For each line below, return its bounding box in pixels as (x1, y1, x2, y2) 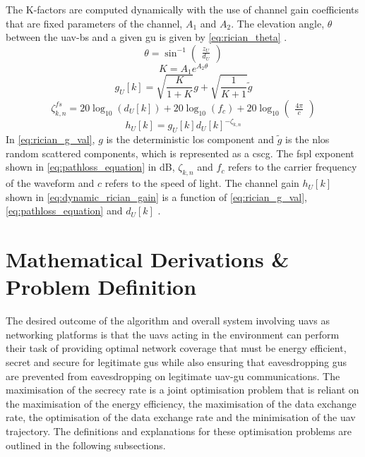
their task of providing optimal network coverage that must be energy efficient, (6, 341, 347, 355)
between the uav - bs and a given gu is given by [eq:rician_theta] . (6, 30, 287, 44)
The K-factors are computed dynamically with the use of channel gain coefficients (6, 2, 359, 16)
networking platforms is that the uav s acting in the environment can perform (6, 327, 340, 341)
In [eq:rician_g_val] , (6, 132, 95, 147)
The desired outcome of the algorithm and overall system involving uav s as (6, 313, 330, 328)
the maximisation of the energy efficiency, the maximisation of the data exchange (6, 396, 357, 410)
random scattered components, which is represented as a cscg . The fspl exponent (6, 145, 354, 160)
